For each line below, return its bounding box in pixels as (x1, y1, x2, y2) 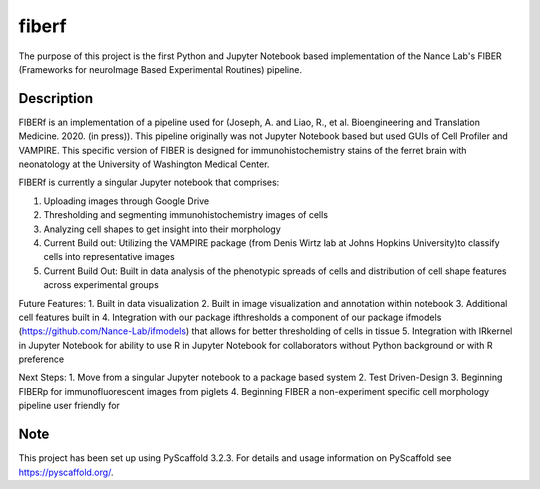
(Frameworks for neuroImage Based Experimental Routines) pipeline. (18, 63, 302, 75)
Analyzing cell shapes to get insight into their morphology (43, 223, 282, 235)
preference (18, 353, 65, 365)
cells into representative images (43, 251, 175, 263)
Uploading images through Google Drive (43, 195, 210, 207)
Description (18, 90, 94, 107)
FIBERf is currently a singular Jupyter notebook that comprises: (18, 176, 280, 189)
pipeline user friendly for (18, 400, 120, 412)
